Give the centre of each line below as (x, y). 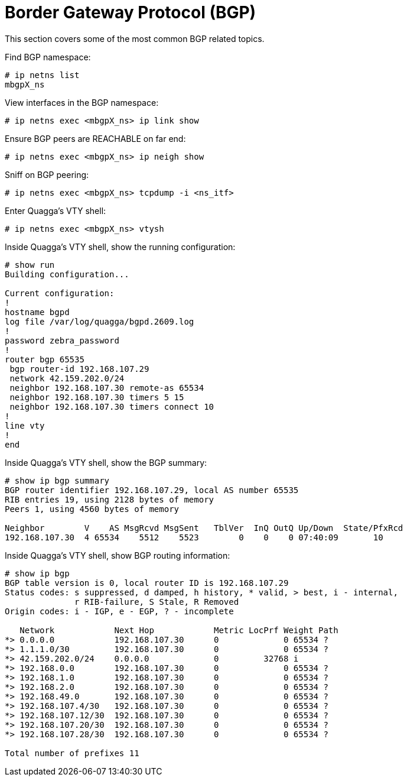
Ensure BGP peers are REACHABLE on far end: (95, 138)
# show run (30, 265)
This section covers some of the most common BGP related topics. (135, 38)
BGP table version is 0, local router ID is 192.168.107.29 (147, 583)
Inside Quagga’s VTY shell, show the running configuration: (120, 247)
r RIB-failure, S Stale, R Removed (157, 602)
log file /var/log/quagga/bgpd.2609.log (100, 321)
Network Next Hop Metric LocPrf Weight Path (179, 630)
